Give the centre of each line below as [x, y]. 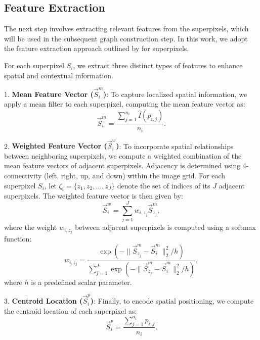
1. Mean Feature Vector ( [49, 94]
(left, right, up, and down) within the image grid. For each [135, 176]
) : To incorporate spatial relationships [175, 146]
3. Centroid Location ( [44, 301]
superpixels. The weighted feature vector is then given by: [94, 196]
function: [18, 239]
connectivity [23, 176]
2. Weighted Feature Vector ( [56, 146]
